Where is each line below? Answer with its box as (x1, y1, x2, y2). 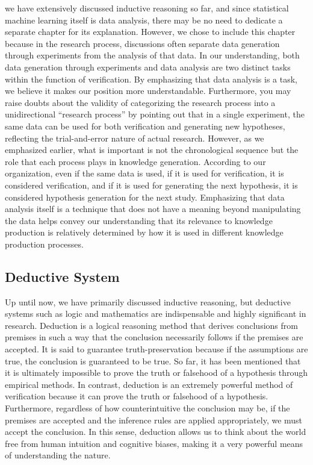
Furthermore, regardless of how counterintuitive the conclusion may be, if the (5, 402, 290, 414)
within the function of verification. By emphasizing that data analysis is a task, (5, 72, 297, 85)
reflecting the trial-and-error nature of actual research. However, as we (5, 131, 264, 144)
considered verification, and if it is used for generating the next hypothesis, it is (5, 178, 298, 191)
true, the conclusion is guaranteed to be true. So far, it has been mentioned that (5, 354, 301, 367)
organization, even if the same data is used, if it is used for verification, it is (5, 167, 284, 179)
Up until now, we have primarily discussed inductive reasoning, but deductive (5, 295, 291, 308)
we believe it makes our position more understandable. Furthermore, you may (5, 84, 291, 97)
